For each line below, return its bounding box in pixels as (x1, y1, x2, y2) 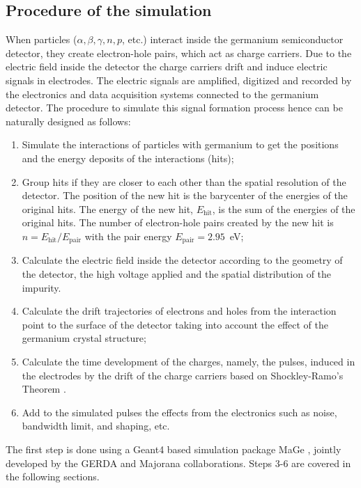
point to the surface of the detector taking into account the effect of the (22, 317, 328, 331)
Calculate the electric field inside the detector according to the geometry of (22, 253, 343, 267)
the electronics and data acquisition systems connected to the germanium (6, 86, 319, 101)
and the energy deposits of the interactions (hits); (22, 150, 234, 165)
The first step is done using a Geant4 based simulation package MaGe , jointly (6, 441, 341, 456)
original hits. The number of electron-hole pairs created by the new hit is (22, 215, 334, 230)
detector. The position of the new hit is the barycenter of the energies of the (22, 188, 348, 203)
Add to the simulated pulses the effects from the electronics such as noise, (22, 404, 337, 419)
